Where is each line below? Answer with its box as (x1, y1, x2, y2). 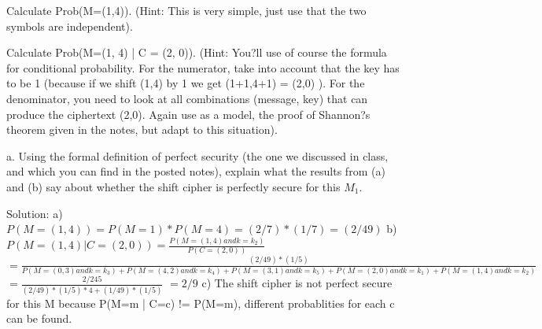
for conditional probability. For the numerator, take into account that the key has (6, 59, 400, 76)
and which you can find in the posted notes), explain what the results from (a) (6, 163, 385, 179)
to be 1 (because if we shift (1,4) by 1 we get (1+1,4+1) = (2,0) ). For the (6, 75, 365, 91)
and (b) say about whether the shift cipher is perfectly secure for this (6, 178, 341, 194)
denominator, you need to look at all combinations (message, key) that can (6, 90, 368, 106)
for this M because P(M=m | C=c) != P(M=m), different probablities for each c (6, 294, 395, 311)
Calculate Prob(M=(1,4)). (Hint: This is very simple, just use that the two (6, 2, 367, 18)
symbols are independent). (6, 17, 133, 34)
